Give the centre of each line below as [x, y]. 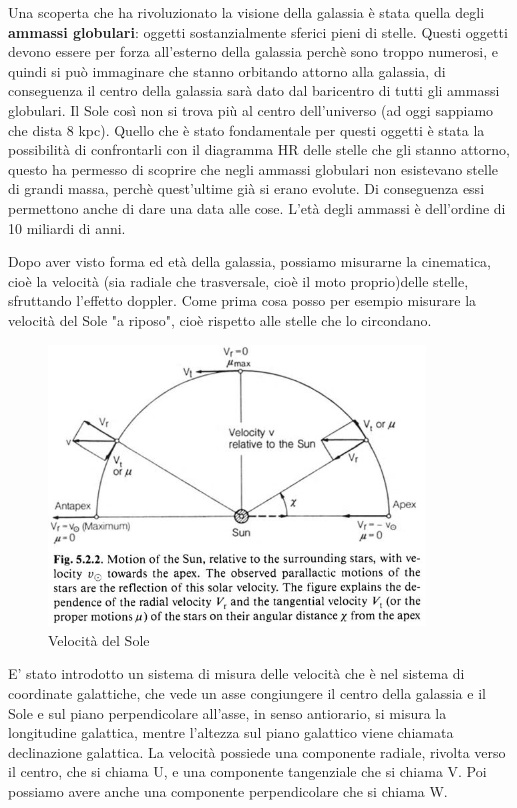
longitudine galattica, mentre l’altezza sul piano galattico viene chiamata [231, 732]
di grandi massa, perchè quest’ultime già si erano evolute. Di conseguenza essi [246, 188]
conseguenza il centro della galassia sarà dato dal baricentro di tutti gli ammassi [254, 90]
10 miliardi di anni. [67, 227]
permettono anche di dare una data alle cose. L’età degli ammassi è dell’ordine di [257, 207]
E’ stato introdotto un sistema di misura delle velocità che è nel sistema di [236, 673]
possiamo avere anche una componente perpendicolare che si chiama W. [228, 791]
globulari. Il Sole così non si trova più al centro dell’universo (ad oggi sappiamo [251, 109]
